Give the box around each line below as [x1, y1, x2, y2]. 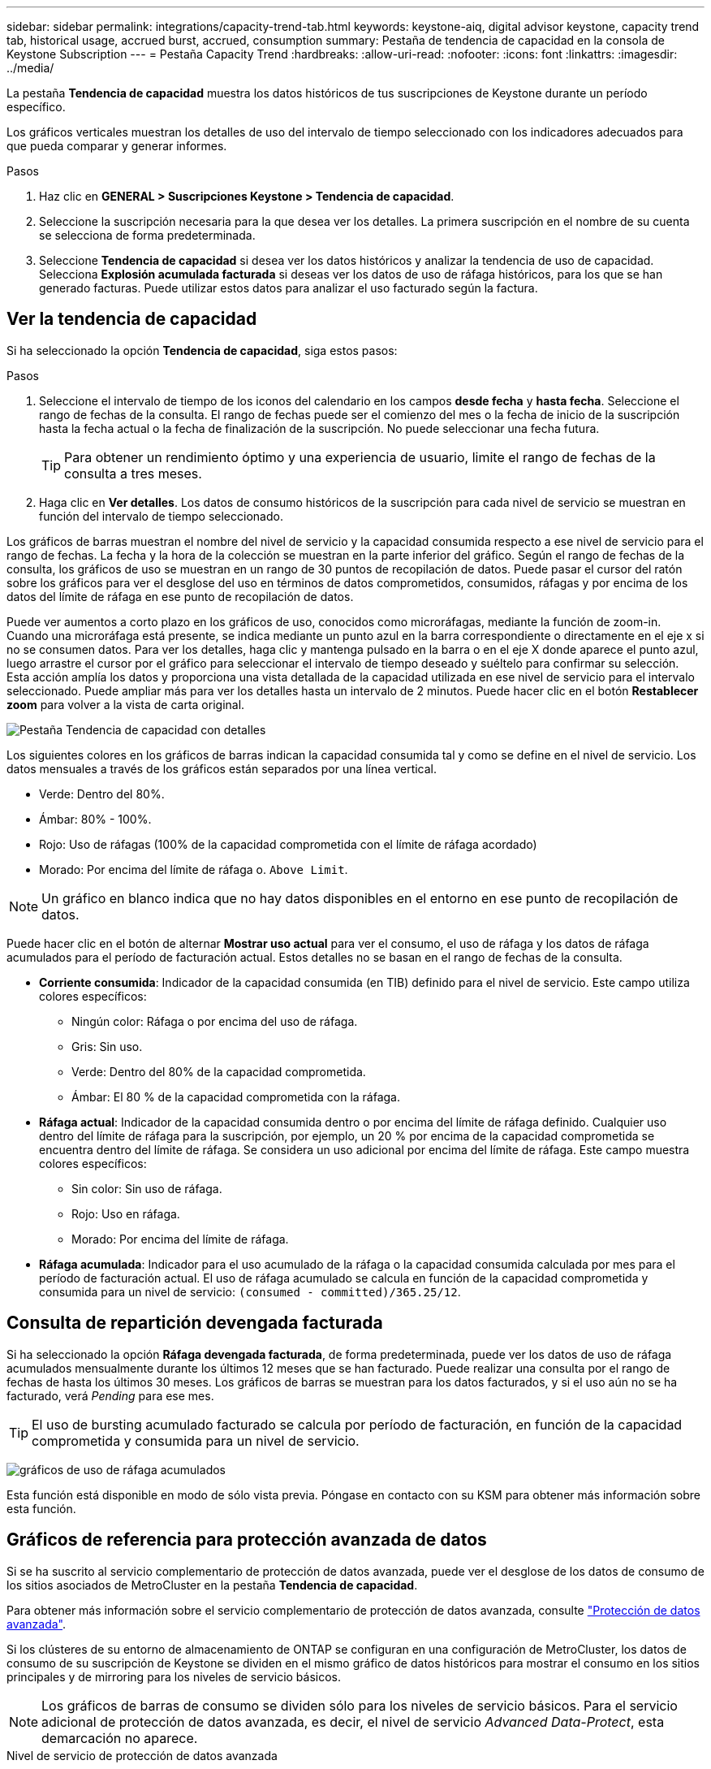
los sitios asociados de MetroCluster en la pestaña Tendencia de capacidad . [6, 1577, 418, 1592]
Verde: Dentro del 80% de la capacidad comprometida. [71, 1064, 366, 1079]
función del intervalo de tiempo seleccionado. [39, 508, 283, 523]
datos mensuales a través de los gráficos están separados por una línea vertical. [6, 761, 437, 776]
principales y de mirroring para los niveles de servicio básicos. [6, 1669, 342, 1684]
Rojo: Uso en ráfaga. [71, 1206, 180, 1221]
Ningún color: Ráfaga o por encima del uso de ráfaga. [71, 1014, 358, 1028]
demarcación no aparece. [41, 1729, 198, 1746]
